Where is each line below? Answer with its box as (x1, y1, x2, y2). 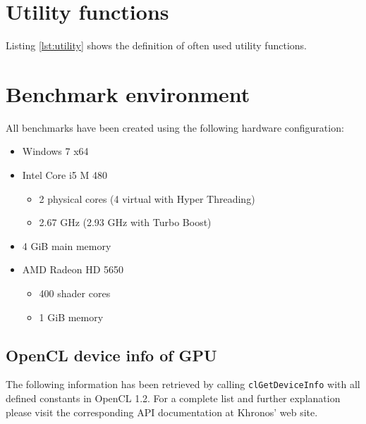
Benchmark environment (6, 79, 250, 108)
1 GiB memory (39, 309, 104, 324)
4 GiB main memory (22, 238, 111, 253)
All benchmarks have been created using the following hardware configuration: (6, 120, 344, 135)
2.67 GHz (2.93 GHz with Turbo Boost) (39, 215, 212, 230)
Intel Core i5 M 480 (22, 168, 107, 182)
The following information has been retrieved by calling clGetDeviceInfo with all (6, 377, 360, 392)
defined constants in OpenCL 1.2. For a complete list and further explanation (6, 391, 341, 406)
